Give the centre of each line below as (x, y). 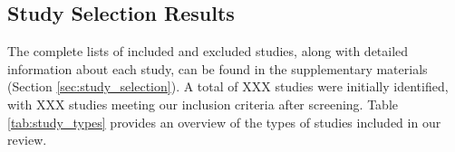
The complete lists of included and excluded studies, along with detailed (208, 51)
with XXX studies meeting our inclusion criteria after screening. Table (203, 104)
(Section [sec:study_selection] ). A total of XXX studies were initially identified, (228, 86)
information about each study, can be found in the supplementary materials (218, 68)
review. (27, 140)
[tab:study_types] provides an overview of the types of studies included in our (224, 122)
